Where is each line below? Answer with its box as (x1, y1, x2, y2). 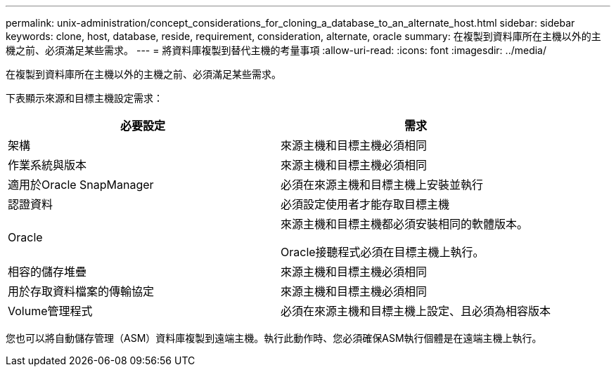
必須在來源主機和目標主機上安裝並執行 (281, 178, 484, 192)
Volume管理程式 (8, 304, 93, 318)
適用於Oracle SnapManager (8, 178, 154, 192)
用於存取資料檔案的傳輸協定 (8, 284, 155, 298)
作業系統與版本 (8, 158, 87, 172)
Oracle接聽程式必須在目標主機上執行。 (281, 245, 485, 259)
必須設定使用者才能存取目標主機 (281, 197, 450, 211)
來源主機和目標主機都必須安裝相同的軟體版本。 (281, 217, 529, 231)
